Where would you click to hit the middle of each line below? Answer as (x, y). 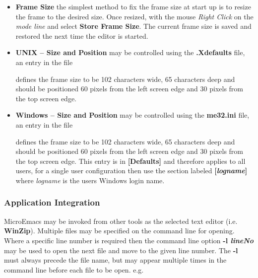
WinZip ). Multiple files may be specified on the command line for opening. (119, 231)
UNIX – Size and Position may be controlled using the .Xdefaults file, (130, 52)
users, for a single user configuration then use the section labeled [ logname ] (131, 171)
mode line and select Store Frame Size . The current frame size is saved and (133, 26)
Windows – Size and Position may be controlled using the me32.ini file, (132, 115)
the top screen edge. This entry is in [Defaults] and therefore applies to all (130, 161)
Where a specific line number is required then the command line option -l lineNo (129, 240)
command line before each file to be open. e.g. (74, 269)
